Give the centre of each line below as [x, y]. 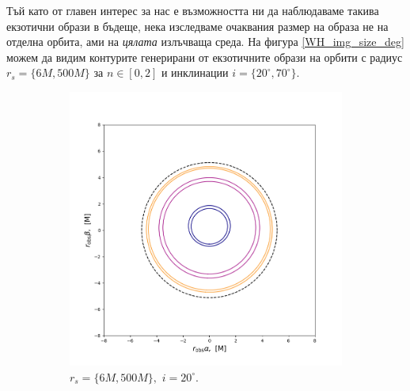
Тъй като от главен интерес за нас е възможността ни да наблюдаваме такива [193, 10]
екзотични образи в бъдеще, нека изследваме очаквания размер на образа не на [197, 26]
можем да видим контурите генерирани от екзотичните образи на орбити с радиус [205, 57]
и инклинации [195, 72]
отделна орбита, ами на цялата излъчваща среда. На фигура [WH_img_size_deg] [205, 42]
